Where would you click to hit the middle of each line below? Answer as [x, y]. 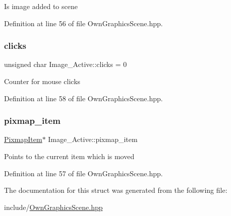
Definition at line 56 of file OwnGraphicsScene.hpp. [83, 23]
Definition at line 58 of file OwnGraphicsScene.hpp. [83, 98]
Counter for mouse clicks [42, 81]
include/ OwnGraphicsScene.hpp [53, 207]
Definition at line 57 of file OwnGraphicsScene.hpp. [83, 173]
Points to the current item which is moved [69, 156]
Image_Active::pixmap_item [93, 139]
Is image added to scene [41, 6]
